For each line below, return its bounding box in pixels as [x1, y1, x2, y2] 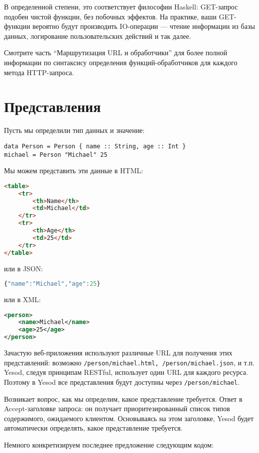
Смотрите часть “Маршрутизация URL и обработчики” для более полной [4, 47, 228, 58]
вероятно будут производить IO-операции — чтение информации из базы [32, 21, 255, 31]
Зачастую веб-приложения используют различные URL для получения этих [4, 347, 233, 358]
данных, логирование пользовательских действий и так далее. [4, 30, 191, 41]
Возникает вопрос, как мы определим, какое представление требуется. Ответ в [4, 393, 243, 404]
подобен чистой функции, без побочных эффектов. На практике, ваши [4, 11, 217, 21]
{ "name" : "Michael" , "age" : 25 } [4, 280, 101, 288]
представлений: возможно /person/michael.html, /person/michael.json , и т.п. [4, 357, 255, 367]
